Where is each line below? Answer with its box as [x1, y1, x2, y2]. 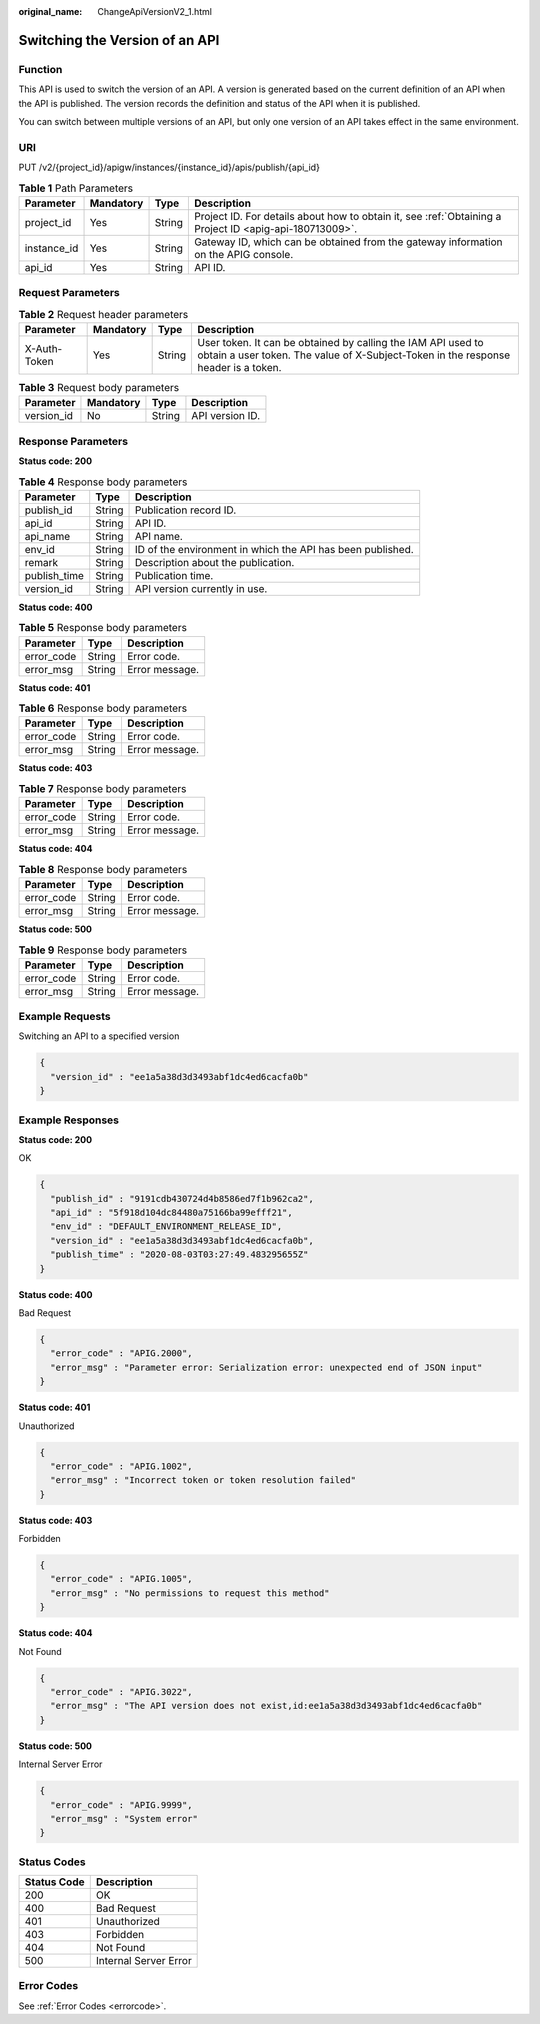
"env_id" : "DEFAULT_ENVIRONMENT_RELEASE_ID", [50, 1221, 283, 1232]
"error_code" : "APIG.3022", [50, 1686, 194, 1697]
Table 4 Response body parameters [18, 475, 188, 489]
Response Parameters [18, 434, 129, 448]
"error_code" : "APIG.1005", [50, 1573, 194, 1585]
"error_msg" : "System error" [50, 1813, 199, 1824]
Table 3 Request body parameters [18, 381, 180, 395]
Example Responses [18, 1113, 120, 1127]
